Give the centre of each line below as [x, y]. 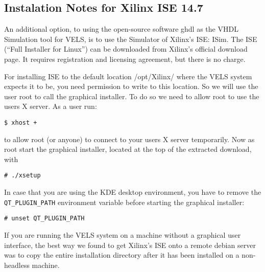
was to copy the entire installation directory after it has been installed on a [122, 255]
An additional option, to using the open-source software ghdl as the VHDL [121, 29]
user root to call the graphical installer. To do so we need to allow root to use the [132, 96]
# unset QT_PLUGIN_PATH [44, 219]
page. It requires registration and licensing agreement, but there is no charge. [125, 59]
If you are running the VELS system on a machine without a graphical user [123, 234]
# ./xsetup [22, 176]
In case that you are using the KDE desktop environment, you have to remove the [133, 192]
